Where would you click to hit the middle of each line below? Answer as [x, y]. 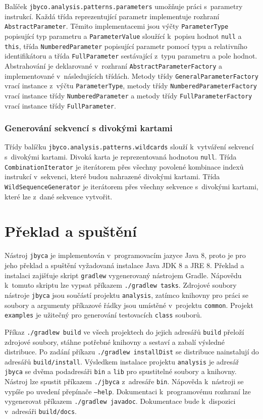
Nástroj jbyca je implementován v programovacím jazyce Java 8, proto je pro [125, 255]
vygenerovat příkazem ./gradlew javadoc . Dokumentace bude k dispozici [120, 401]
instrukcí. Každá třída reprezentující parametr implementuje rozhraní [112, 16]
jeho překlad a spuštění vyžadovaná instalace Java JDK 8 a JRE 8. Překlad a [124, 265]
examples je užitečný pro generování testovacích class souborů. [103, 315]
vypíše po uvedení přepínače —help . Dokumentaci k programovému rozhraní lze [128, 391]
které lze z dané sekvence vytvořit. [59, 196]
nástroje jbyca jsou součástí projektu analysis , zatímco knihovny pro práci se [126, 295]
